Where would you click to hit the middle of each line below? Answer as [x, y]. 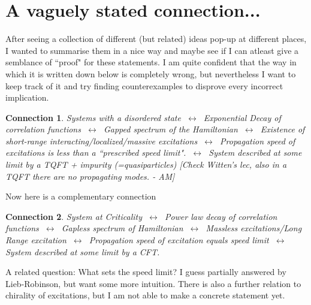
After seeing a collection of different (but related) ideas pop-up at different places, [156, 39]
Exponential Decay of [242, 117]
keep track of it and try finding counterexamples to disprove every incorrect [144, 85]
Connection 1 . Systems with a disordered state [93, 117]
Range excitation [36, 240]
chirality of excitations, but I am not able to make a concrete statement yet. [145, 295]
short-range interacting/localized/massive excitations [102, 141]
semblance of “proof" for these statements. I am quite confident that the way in [151, 62]
